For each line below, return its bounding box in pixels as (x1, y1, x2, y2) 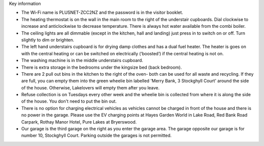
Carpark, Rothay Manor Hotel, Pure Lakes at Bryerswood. (21, 119, 137, 125)
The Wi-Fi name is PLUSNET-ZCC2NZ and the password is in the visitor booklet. (21, 10, 183, 16)
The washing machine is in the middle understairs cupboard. (21, 58, 144, 63)
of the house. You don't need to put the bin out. (21, 98, 117, 104)
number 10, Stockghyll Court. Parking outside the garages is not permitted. (21, 132, 172, 139)
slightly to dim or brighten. (21, 37, 74, 42)
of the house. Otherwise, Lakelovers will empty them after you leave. (21, 84, 160, 90)
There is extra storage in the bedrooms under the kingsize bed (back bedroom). (21, 64, 182, 70)
